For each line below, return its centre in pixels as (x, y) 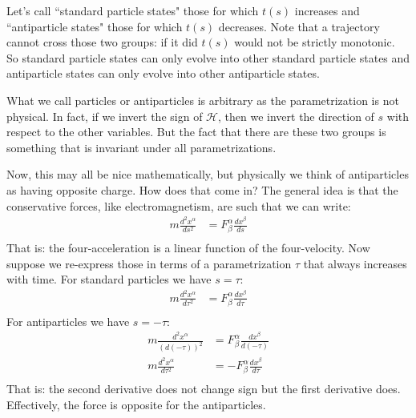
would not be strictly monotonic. (315, 42)
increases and (327, 10)
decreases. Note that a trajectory (299, 26)
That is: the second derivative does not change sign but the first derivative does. (204, 389)
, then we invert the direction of (296, 116)
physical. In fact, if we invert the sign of (105, 116)
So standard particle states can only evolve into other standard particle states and (208, 57)
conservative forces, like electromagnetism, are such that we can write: (179, 205)
